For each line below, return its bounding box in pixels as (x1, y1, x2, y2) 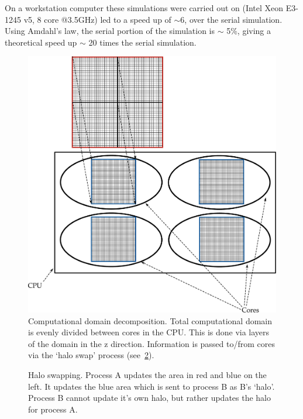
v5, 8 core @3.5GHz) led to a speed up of (23, 13, 171, 25)
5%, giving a (226, 25, 271, 37)
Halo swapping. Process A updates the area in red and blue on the (28, 369, 267, 381)
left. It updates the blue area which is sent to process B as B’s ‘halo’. (28, 380, 275, 392)
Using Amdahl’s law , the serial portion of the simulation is (5, 25, 215, 37)
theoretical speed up (5, 36, 77, 48)
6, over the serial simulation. (180, 13, 283, 25)
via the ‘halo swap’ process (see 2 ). (28, 349, 154, 361)
